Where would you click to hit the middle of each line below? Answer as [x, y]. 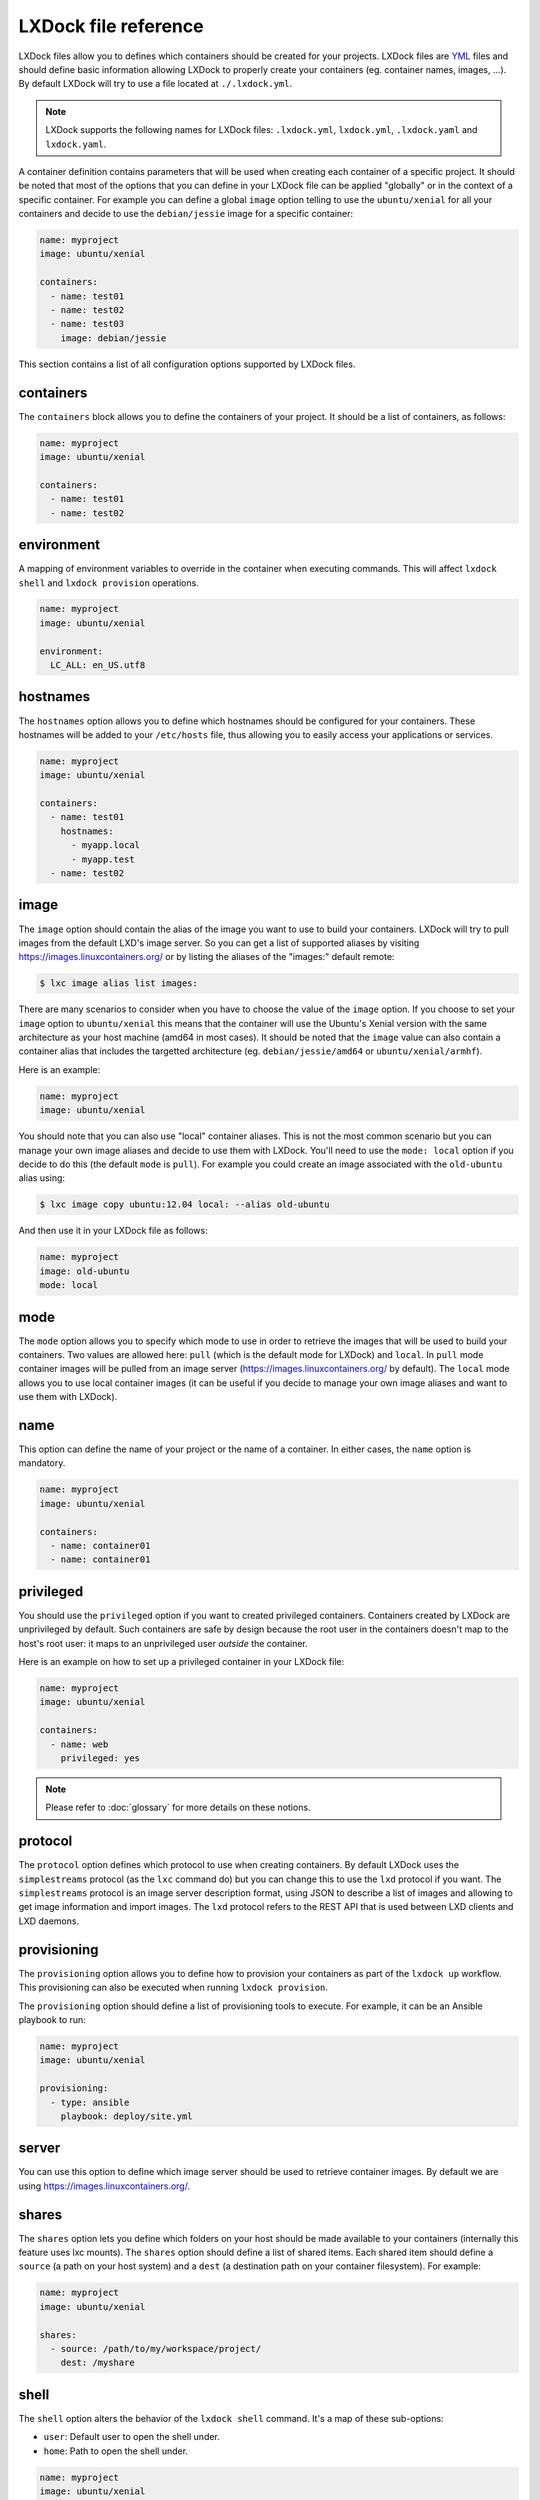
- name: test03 [87, 324]
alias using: [41, 1178]
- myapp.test [103, 859]
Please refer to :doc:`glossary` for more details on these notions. [178, 1807]
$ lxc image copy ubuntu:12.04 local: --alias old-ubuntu [184, 1204]
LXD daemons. [49, 1921]
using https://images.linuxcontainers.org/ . [104, 2186]
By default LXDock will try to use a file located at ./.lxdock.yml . [155, 84]
